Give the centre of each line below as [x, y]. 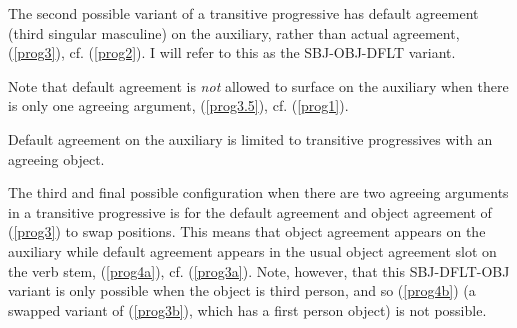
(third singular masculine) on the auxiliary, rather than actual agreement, [234, 32]
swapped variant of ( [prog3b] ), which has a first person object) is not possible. [247, 309]
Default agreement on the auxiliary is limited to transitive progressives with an [250, 138]
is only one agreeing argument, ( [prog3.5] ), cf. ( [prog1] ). [178, 105]
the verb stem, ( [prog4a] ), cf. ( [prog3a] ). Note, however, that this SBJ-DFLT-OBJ [259, 270]
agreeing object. [56, 158]
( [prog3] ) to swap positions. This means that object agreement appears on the [247, 231]
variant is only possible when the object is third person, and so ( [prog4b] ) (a [242, 290]
